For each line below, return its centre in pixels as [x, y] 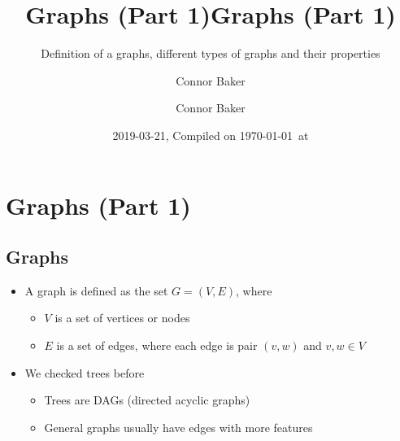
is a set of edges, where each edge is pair [157, 345]
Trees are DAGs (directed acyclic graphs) [147, 400]
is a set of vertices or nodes [122, 318]
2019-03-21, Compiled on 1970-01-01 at [211, 135]
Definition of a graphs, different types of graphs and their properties [211, 53]
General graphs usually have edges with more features [178, 427]
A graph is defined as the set [96, 290]
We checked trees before [85, 372]
